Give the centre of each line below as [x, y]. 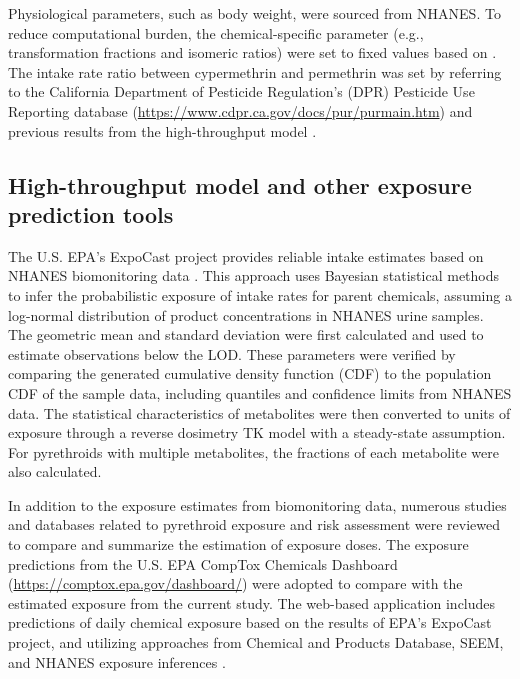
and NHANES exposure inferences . [117, 661]
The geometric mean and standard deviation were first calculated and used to [246, 334]
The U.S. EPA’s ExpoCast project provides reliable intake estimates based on [246, 255]
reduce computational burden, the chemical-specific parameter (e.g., [216, 32]
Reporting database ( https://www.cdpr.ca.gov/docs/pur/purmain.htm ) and [240, 110]
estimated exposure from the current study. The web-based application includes [252, 602]
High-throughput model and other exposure [240, 184]
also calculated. [55, 471]
